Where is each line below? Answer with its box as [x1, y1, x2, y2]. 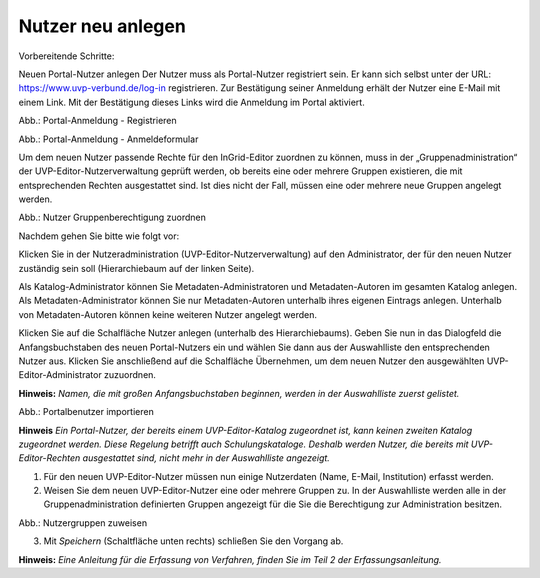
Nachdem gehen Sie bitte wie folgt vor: [18, 230, 180, 242]
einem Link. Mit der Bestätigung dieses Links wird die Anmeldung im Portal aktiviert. [18, 96, 365, 108]
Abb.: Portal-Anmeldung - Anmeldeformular [18, 133, 199, 145]
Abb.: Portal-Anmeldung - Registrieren [18, 115, 177, 127]
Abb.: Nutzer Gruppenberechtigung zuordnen [18, 211, 207, 224]
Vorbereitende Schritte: [18, 50, 115, 62]
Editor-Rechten [18, 452, 81, 464]
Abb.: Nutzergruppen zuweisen [18, 516, 148, 529]
